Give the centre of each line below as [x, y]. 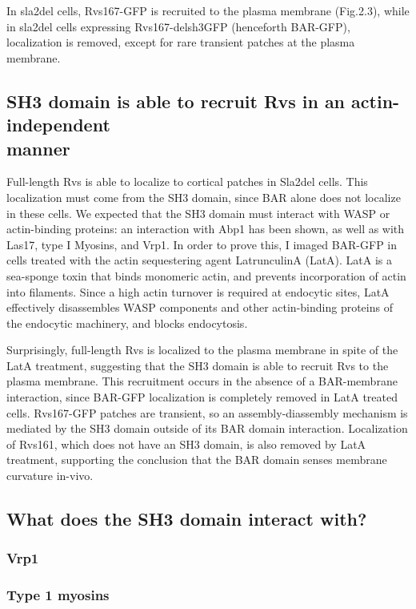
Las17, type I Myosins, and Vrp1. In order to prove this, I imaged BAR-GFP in [202, 244]
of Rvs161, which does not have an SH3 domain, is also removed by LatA [186, 444]
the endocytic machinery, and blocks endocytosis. [127, 323]
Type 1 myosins [58, 595]
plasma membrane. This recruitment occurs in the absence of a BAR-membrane [202, 381]
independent [58, 125]
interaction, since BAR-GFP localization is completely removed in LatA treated [202, 397]
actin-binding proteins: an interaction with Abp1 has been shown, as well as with [206, 229]
